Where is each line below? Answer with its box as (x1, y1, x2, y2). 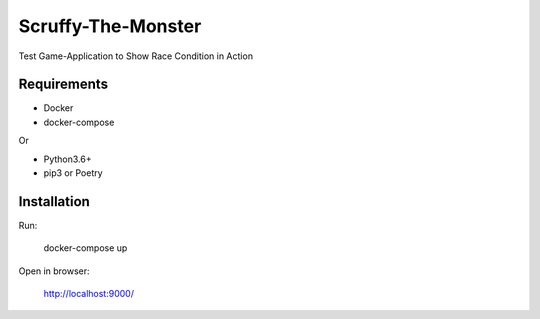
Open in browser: (18, 265, 90, 277)
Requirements (18, 76, 109, 93)
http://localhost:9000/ (43, 288, 135, 300)
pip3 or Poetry (43, 167, 104, 179)
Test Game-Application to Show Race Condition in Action (18, 50, 254, 62)
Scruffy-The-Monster (18, 15, 202, 37)
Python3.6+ (43, 153, 92, 165)
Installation (18, 193, 90, 210)
